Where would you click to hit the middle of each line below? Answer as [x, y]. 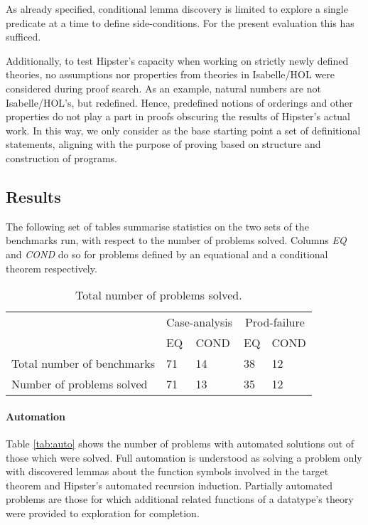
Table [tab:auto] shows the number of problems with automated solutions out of [180, 443]
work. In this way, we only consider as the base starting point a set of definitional [183, 130]
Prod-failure [275, 322]
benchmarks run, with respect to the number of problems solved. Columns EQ [176, 240]
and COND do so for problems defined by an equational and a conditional [167, 254]
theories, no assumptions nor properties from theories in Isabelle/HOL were [170, 74]
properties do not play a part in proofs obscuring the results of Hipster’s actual [178, 116]
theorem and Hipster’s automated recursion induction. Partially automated [169, 485]
